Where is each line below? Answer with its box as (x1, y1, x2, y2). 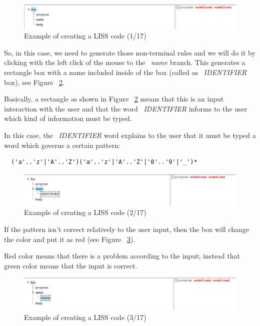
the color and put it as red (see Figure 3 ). (4, 233, 135, 244)
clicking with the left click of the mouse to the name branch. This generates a (4, 57, 245, 67)
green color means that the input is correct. (4, 260, 137, 270)
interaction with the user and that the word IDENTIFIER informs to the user (4, 103, 247, 113)
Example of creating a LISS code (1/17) (24, 30, 146, 41)
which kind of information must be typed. (4, 113, 132, 123)
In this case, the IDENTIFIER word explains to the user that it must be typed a (4, 130, 256, 140)
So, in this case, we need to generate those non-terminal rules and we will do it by (4, 47, 255, 57)
